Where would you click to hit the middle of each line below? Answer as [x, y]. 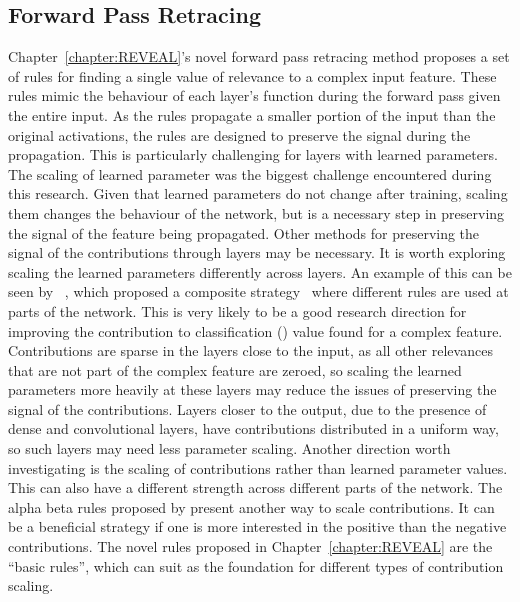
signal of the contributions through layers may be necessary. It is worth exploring [257, 252]
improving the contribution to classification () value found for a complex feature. [255, 330]
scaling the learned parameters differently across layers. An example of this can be [260, 271]
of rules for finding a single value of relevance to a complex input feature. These [252, 75]
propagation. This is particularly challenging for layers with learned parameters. [253, 154]
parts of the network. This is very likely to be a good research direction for [237, 310]
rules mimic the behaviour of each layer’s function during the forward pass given [254, 95]
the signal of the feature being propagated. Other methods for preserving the [244, 232]
